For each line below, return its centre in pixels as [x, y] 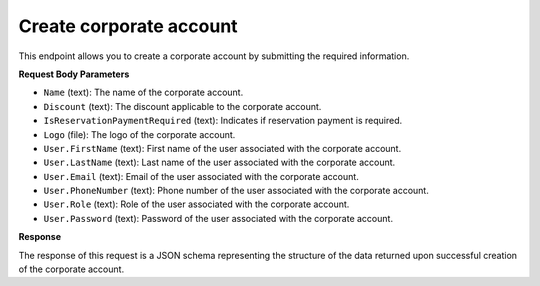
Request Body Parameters [74, 74]
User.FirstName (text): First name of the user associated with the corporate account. [222, 148]
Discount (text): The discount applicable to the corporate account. [182, 106]
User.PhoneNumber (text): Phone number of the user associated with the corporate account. [236, 191]
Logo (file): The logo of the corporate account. [139, 134]
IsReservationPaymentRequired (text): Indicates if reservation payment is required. [223, 121]
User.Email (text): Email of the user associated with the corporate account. [201, 176]
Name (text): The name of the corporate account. [143, 92]
